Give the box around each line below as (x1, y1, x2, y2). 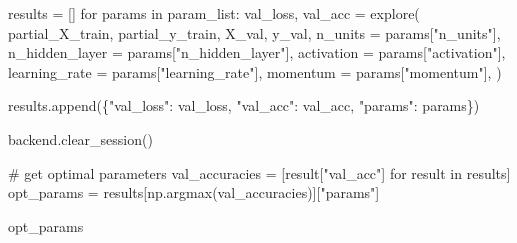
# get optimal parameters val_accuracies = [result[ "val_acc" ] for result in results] (8, 162, 511, 183)
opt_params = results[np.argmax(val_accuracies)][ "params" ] (8, 182, 380, 203)
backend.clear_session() (8, 128, 153, 149)
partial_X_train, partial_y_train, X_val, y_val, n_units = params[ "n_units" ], (8, 22, 501, 43)
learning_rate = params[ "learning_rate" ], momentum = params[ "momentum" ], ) (8, 61, 502, 82)
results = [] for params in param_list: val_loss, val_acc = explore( (8, 3, 420, 23)
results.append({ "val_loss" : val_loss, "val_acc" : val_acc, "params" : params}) (8, 95, 480, 116)
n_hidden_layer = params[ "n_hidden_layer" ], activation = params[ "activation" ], (8, 42, 506, 63)
